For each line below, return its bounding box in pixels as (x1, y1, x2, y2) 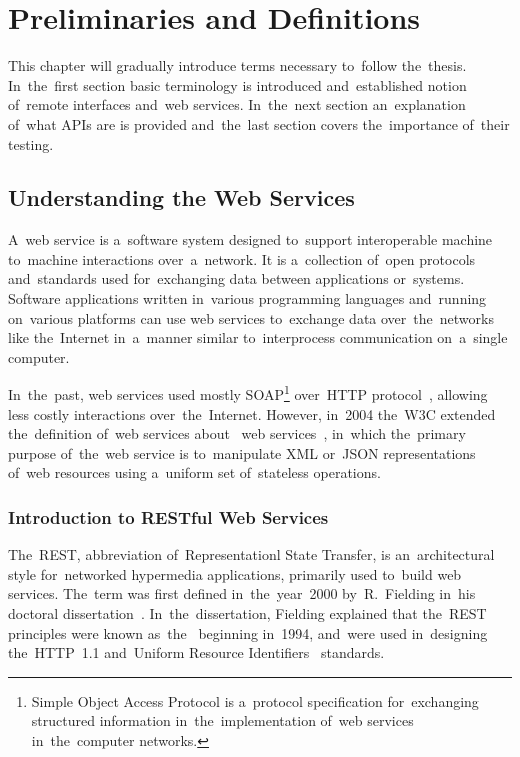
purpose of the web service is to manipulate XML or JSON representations (8, 442, 476, 463)
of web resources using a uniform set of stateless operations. (8, 462, 381, 483)
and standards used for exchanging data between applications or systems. (8, 268, 465, 289)
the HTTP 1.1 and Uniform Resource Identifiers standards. (8, 642, 385, 663)
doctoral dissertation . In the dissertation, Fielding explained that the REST (8, 603, 487, 624)
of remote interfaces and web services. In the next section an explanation (8, 94, 466, 115)
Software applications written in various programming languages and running (8, 288, 487, 309)
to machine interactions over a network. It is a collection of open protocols (8, 248, 476, 269)
